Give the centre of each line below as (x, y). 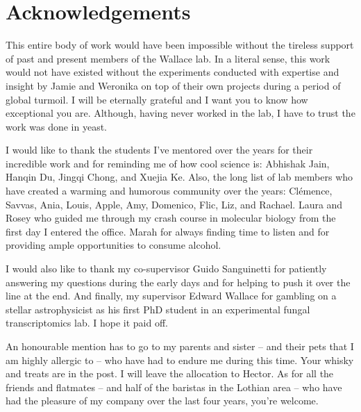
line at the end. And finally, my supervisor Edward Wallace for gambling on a (171, 296)
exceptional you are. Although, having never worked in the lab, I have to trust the (180, 113)
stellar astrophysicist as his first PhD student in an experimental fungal (158, 309)
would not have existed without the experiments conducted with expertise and (173, 72)
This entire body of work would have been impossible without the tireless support (180, 45)
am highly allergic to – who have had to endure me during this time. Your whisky (180, 360)
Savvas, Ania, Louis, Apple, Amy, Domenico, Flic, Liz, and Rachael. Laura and (174, 204)
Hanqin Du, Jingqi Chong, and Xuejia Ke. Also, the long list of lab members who (179, 177)
